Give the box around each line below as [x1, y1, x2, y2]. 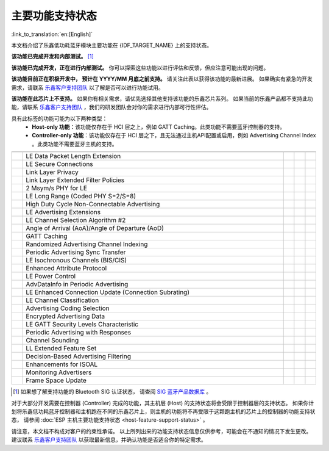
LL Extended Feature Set [26, 344, 97, 353]
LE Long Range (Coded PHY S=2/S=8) [26, 192, 136, 201]
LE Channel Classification [26, 296, 99, 305]
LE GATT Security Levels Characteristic [26, 320, 139, 329]
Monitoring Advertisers [26, 368, 92, 377]
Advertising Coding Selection [26, 304, 110, 312]
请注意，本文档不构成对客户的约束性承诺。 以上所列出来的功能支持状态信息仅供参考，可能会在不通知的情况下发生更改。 [11, 427, 312, 435]
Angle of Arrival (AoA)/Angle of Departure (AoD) [26, 224, 164, 233]
